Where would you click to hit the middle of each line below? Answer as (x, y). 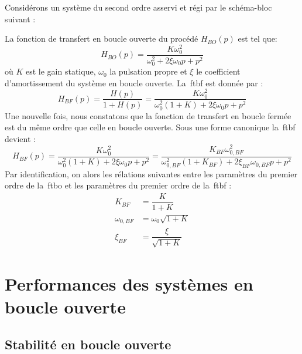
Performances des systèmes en (129, 284)
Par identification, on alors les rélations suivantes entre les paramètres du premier (151, 173)
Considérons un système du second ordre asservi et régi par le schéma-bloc (138, 7)
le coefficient (218, 71)
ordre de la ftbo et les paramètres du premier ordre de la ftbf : (118, 185)
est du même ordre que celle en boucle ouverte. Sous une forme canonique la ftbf (150, 127)
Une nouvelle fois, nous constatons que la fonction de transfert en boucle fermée (148, 115)
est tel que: (258, 38)
